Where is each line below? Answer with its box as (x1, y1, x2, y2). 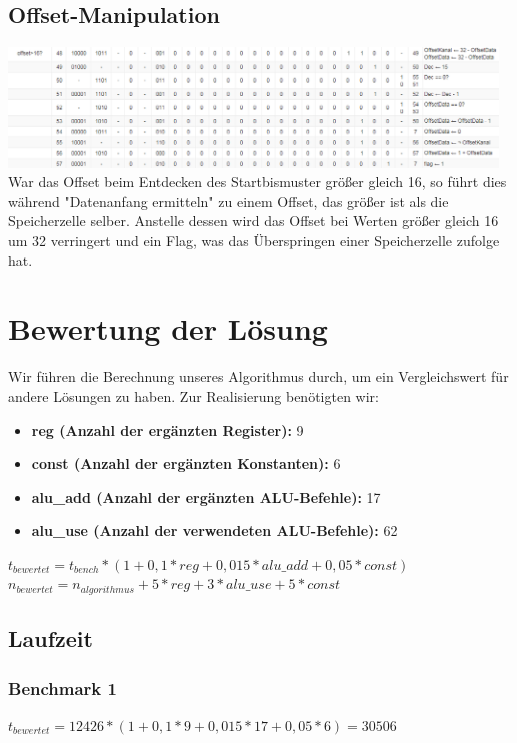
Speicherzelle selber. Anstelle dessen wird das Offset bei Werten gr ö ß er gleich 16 (8, 210, 499, 231)
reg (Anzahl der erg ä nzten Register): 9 (31, 419, 304, 440)
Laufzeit (8, 623, 93, 654)
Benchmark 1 (8, 675, 117, 700)
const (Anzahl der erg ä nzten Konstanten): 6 (31, 453, 341, 474)
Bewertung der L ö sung (8, 308, 328, 349)
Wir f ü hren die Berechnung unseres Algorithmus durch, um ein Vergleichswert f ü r (8, 366, 509, 387)
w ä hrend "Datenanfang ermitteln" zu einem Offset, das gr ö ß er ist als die (8, 190, 449, 211)
